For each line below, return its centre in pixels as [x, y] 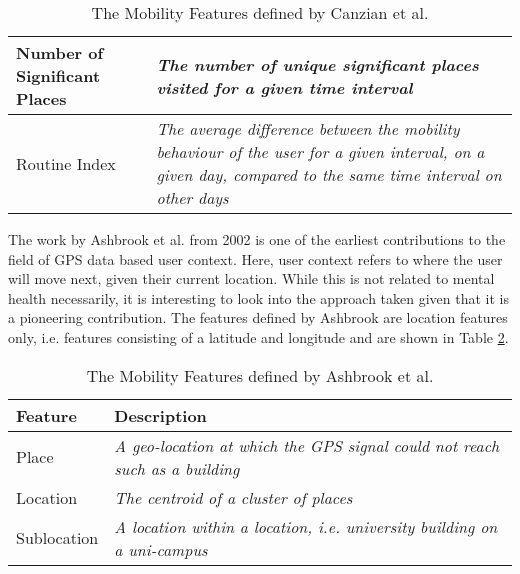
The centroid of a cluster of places [233, 497]
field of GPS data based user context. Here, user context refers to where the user [255, 258]
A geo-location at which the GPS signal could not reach [307, 445]
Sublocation [57, 538]
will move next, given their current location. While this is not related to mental [251, 278]
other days [192, 197]
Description [160, 415]
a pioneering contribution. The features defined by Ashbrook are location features [258, 317]
